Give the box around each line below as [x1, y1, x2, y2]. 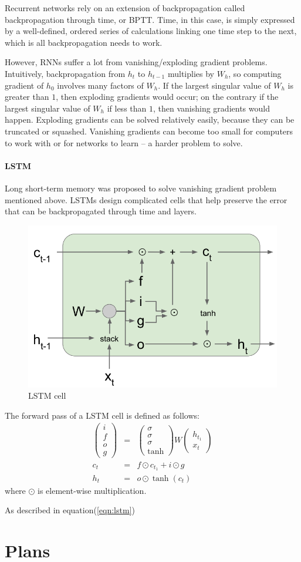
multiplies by [167, 67, 214, 79]
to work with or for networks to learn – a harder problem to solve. [5, 136, 243, 149]
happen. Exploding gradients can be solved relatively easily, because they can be [5, 113, 295, 126]
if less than [107, 102, 147, 114]
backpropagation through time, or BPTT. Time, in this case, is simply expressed [5, 13, 295, 25]
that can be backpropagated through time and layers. [5, 205, 197, 217]
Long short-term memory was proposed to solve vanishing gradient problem [5, 181, 277, 194]
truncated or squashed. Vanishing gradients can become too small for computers [5, 124, 293, 137]
